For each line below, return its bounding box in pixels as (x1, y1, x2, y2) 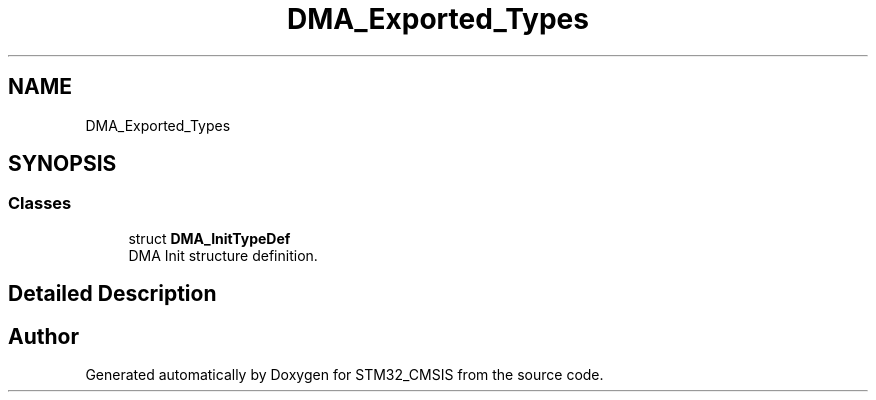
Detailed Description (8, 281, 217, 307)
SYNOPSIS (8, 151, 117, 177)
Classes (8, 193, 72, 214)
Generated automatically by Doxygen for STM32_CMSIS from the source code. (85, 366, 604, 384)
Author (8, 323, 79, 349)
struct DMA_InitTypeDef (128, 229, 291, 247)
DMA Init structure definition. (128, 246, 318, 264)
